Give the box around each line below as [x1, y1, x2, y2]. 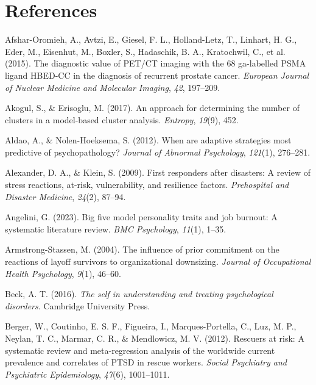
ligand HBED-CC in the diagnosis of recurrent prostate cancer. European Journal [5, 68, 309, 81]
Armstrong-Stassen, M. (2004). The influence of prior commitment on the [5, 243, 279, 256]
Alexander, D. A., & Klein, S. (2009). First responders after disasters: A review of [5, 166, 311, 179]
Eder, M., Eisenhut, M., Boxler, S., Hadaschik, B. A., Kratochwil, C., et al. [5, 45, 286, 57]
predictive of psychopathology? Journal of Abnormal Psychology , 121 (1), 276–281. [5, 145, 311, 158]
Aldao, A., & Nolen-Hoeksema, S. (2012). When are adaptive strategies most [5, 134, 292, 146]
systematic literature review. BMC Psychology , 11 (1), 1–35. [5, 222, 226, 235]
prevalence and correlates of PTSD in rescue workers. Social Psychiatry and [5, 356, 287, 369]
